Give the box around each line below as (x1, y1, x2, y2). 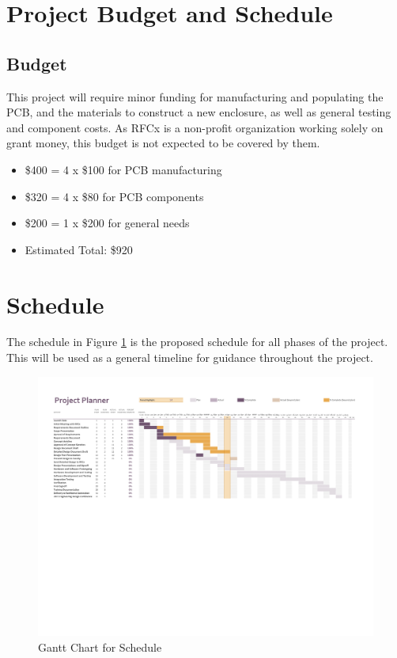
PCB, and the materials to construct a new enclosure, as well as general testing (6, 104, 391, 120)
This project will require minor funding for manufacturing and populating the (6, 88, 384, 105)
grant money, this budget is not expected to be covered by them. (6, 135, 320, 151)
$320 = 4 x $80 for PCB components (25, 188, 204, 204)
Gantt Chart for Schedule (38, 638, 162, 655)
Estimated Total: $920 (25, 241, 133, 257)
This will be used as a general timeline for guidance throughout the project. (6, 349, 373, 366)
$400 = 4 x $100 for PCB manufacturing (25, 161, 222, 177)
